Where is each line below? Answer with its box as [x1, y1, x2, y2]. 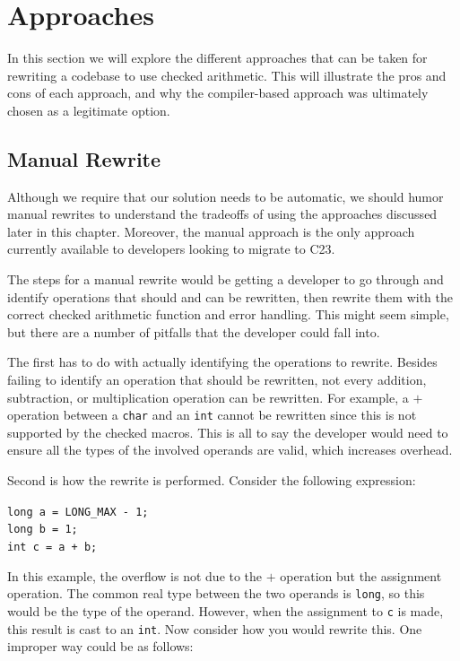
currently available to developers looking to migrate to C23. [7, 239, 335, 258]
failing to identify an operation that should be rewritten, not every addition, [7, 370, 427, 389]
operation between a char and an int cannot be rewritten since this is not [7, 405, 417, 424]
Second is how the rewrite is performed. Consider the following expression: [7, 471, 416, 490]
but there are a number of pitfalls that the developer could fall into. [7, 322, 380, 341]
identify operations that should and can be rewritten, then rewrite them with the [7, 287, 453, 306]
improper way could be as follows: [7, 637, 194, 656]
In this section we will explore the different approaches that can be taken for [7, 48, 428, 67]
